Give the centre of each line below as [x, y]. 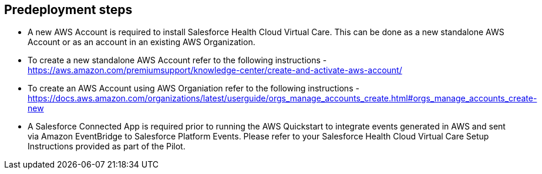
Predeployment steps [68, 10]
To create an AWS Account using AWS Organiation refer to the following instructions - [193, 88]
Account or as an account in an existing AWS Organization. [142, 42]
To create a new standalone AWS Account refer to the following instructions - [177, 60]
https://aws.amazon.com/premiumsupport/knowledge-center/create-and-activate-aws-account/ [215, 70]
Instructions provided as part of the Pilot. [107, 146]
